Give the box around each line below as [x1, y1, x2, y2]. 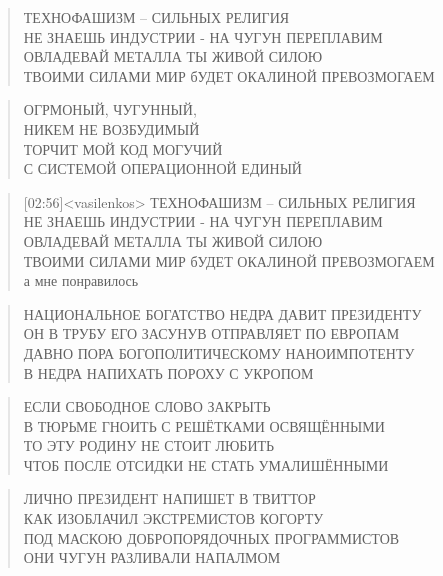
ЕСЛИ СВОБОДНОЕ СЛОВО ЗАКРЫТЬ [23, 396, 271, 417]
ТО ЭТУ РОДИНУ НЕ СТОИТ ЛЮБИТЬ [23, 435, 275, 456]
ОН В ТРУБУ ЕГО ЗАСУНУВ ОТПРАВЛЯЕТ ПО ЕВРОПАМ [23, 323, 400, 344]
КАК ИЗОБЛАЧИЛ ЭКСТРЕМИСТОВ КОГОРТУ [23, 508, 324, 529]
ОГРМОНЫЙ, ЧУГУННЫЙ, [23, 99, 197, 120]
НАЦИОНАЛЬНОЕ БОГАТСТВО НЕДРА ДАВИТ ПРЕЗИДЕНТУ [23, 303, 422, 324]
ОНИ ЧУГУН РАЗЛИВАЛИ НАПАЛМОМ [23, 547, 281, 568]
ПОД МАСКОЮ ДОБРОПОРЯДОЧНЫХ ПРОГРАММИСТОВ [23, 527, 400, 548]
